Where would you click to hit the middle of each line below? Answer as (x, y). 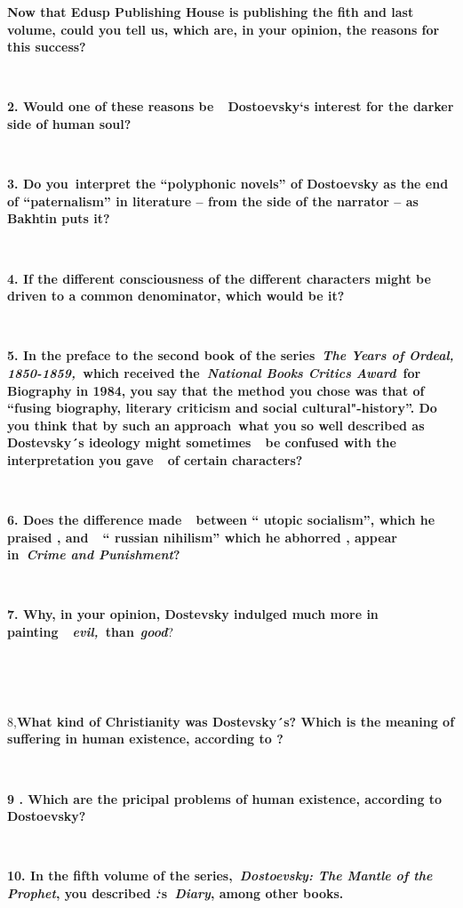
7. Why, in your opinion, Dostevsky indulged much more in (193, 614)
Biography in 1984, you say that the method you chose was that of (216, 390)
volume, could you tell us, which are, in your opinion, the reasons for (224, 29)
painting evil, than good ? (91, 632)
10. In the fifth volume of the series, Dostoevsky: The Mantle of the (220, 876)
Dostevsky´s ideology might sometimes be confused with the (202, 442)
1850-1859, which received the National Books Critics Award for (214, 372)
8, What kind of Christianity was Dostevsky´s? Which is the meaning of (231, 721)
